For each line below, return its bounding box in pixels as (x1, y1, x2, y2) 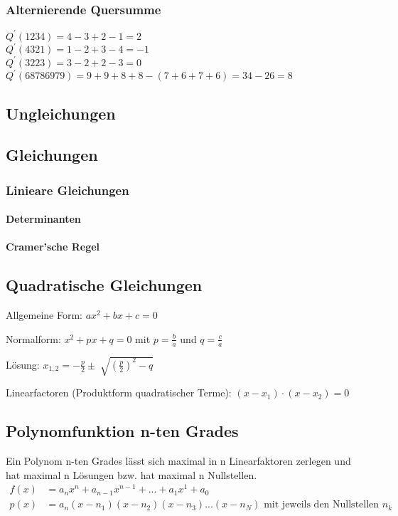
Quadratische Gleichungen (6, 274, 203, 296)
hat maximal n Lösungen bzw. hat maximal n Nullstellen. (6, 467, 257, 482)
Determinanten (6, 211, 81, 226)
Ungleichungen (6, 102, 116, 124)
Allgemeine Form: (6, 307, 82, 322)
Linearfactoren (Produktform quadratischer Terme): (6, 385, 232, 400)
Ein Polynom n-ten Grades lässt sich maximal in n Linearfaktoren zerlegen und (6, 453, 351, 468)
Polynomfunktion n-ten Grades (6, 420, 239, 442)
